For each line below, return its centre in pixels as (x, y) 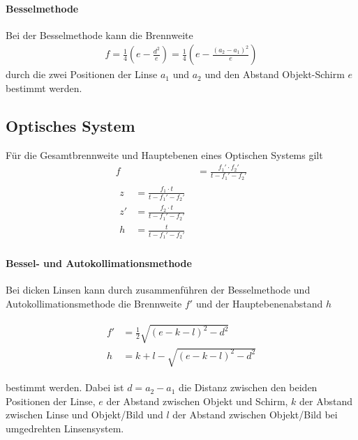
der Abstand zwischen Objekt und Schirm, (197, 401)
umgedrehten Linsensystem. (65, 428)
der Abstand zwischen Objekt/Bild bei (255, 415)
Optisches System (70, 126)
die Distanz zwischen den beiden (248, 387)
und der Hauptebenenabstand (259, 303)
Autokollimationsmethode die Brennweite (94, 303)
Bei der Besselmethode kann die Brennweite (99, 35)
